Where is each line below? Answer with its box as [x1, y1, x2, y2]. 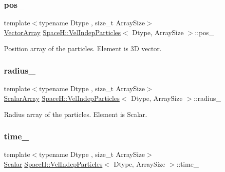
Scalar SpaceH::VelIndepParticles [4, 158, 103, 169]
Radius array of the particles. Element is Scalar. [4, 109, 147, 119]
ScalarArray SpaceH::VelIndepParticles [4, 93, 120, 103]
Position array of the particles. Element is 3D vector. [4, 43, 162, 54]
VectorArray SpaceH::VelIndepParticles [4, 27, 121, 37]
